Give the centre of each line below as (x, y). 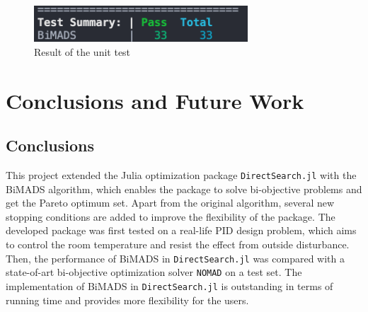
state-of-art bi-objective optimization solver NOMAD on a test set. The (154, 272)
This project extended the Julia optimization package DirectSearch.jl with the (181, 174)
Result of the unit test (82, 51)
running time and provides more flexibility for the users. (127, 300)
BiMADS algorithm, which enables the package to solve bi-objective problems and (184, 189)
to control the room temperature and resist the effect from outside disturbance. (178, 244)
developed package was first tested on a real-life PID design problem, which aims (181, 230)
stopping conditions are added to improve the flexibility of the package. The (171, 216)
